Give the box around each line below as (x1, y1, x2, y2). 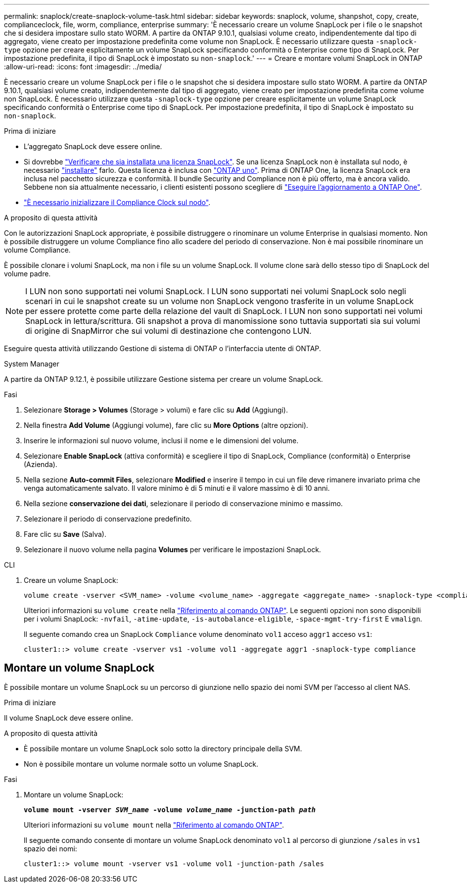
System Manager (4, 360, 59, 368)
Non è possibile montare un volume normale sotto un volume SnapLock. (24, 759, 259, 768)
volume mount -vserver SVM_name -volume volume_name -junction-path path (24, 805, 316, 814)
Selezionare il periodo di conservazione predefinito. (24, 515, 192, 523)
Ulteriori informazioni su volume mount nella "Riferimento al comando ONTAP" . (24, 820, 284, 829)
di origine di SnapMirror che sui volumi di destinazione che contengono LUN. (25, 326, 312, 336)
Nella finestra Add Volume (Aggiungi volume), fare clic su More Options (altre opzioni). (24, 421, 308, 429)
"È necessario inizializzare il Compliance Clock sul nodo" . (24, 198, 211, 207)
